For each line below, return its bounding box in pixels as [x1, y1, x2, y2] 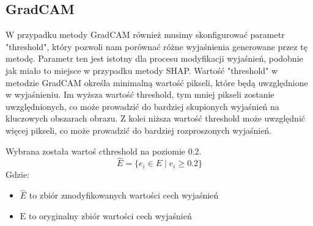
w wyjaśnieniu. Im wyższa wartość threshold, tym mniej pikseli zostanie [6, 88, 274, 101]
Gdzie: [6, 168, 29, 181]
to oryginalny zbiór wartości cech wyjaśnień [29, 209, 192, 222]
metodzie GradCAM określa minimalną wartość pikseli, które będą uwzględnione [6, 76, 308, 89]
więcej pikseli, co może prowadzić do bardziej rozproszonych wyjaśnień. [6, 123, 272, 136]
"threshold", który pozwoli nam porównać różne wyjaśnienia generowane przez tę [6, 40, 307, 53]
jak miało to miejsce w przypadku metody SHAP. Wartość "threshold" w [6, 64, 278, 76]
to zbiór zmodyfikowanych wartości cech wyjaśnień [29, 189, 219, 202]
